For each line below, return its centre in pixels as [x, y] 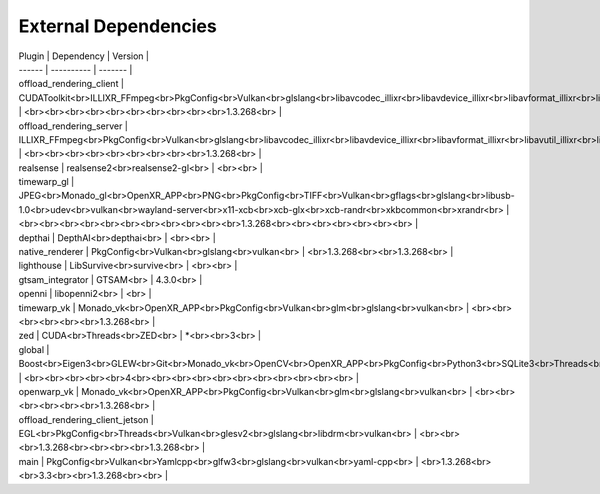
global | [34, 349]
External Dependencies [117, 26]
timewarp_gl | [46, 182]
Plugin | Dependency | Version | [84, 56]
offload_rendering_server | [73, 126]
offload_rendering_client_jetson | [86, 419]
